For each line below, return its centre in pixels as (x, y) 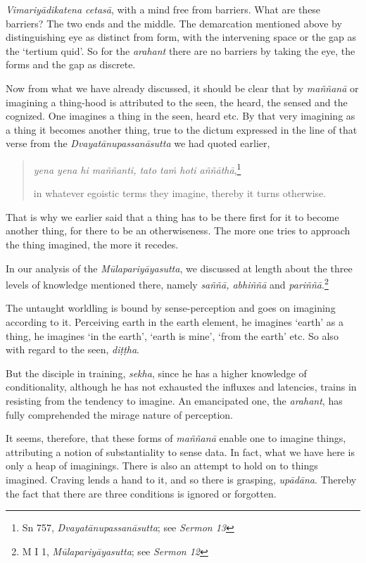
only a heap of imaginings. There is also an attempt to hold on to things (162, 466)
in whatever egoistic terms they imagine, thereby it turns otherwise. (180, 193)
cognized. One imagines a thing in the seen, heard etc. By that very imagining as (181, 116)
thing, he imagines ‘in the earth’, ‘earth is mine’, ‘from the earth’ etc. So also (172, 335)
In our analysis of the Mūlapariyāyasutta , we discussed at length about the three (179, 268)
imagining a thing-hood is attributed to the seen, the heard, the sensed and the (177, 102)
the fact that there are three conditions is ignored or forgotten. (141, 493)
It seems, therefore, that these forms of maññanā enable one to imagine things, (176, 438)
